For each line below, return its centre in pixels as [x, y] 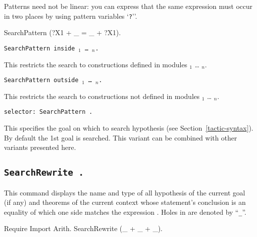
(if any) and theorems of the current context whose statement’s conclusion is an [125, 202]
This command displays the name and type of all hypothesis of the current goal [125, 192]
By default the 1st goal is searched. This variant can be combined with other [121, 137]
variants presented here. [40, 147]
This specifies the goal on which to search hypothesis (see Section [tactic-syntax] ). [129, 128]
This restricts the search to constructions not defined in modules [102, 96]
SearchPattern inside [40, 48]
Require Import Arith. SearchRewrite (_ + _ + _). [83, 228]
